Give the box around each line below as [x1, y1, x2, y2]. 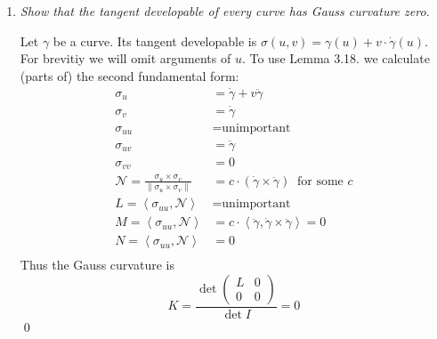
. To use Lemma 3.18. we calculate [241, 49, 430, 68]
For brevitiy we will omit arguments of [20, 49, 231, 68]
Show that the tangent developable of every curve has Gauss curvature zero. [20, 2, 430, 20]
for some [297, 174, 344, 188]
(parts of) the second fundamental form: [20, 66, 239, 85]
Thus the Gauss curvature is [20, 255, 174, 274]
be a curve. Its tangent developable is [53, 31, 257, 50]
